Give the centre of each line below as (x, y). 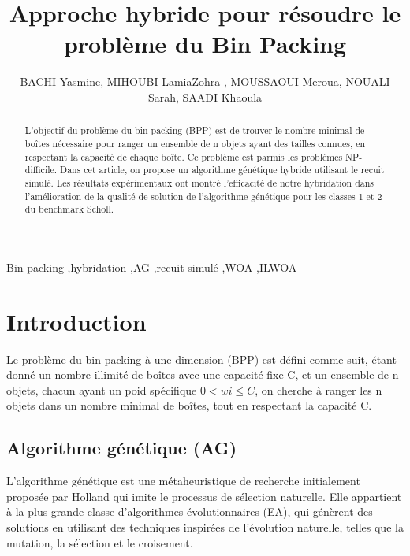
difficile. (41, 170)
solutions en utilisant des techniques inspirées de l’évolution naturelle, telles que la (205, 526)
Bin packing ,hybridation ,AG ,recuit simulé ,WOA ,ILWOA (152, 267)
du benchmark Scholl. (69, 209)
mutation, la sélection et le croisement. (100, 542)
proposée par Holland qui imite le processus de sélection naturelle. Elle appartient (204, 496)
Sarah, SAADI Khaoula (205, 96)
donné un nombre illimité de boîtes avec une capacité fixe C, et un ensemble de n (203, 374)
